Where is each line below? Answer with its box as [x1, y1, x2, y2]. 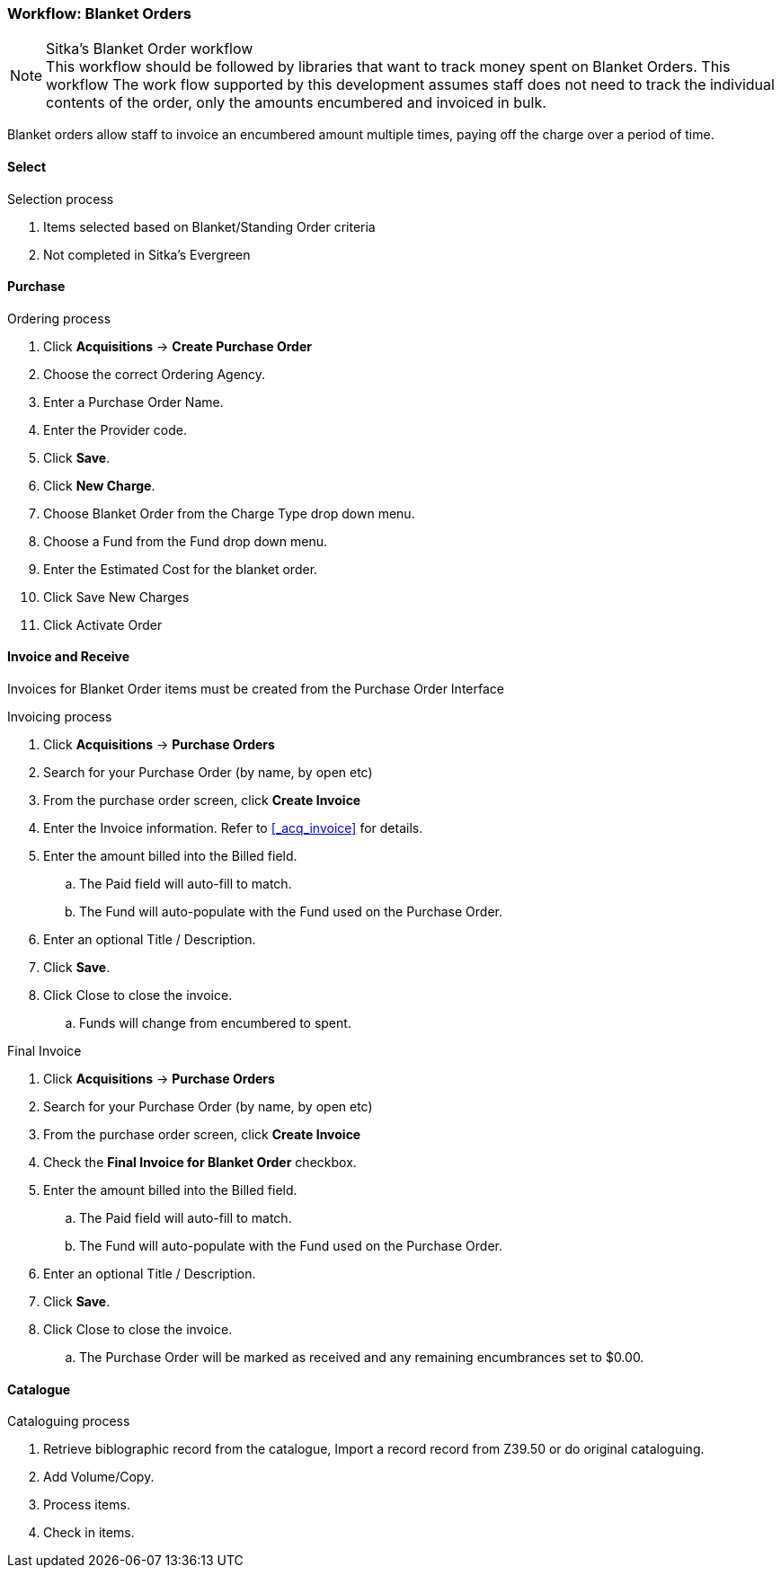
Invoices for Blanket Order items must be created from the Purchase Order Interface [7, 681, 504, 697]
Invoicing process [7, 709, 112, 725]
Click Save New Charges [43, 588, 190, 605]
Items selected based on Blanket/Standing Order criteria [43, 218, 376, 234]
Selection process [7, 190, 114, 207]
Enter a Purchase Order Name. [43, 394, 224, 410]
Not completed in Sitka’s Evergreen [43, 246, 251, 262]
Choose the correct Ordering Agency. [43, 366, 266, 382]
